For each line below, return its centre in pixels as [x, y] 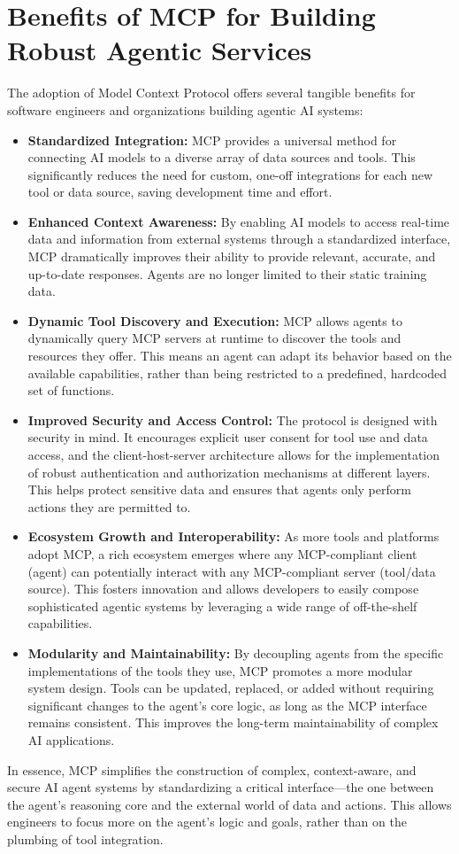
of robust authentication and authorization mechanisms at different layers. [229, 472]
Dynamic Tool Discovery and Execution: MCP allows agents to [215, 320]
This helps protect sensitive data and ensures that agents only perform [219, 489]
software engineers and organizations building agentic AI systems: [185, 109]
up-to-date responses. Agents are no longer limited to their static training [227, 273]
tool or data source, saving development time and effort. [180, 192]
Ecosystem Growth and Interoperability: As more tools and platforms [233, 536]
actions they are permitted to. [109, 506]
